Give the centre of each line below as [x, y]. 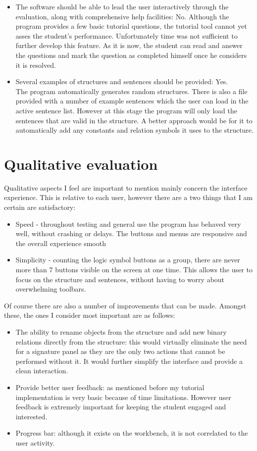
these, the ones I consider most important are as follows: [90, 315]
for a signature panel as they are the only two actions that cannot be [120, 351]
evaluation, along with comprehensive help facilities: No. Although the [122, 16]
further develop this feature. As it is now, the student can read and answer [129, 45]
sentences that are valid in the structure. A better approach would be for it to [134, 120]
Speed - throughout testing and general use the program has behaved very [128, 224]
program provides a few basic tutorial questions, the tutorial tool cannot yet [131, 26]
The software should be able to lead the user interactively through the [122, 6]
